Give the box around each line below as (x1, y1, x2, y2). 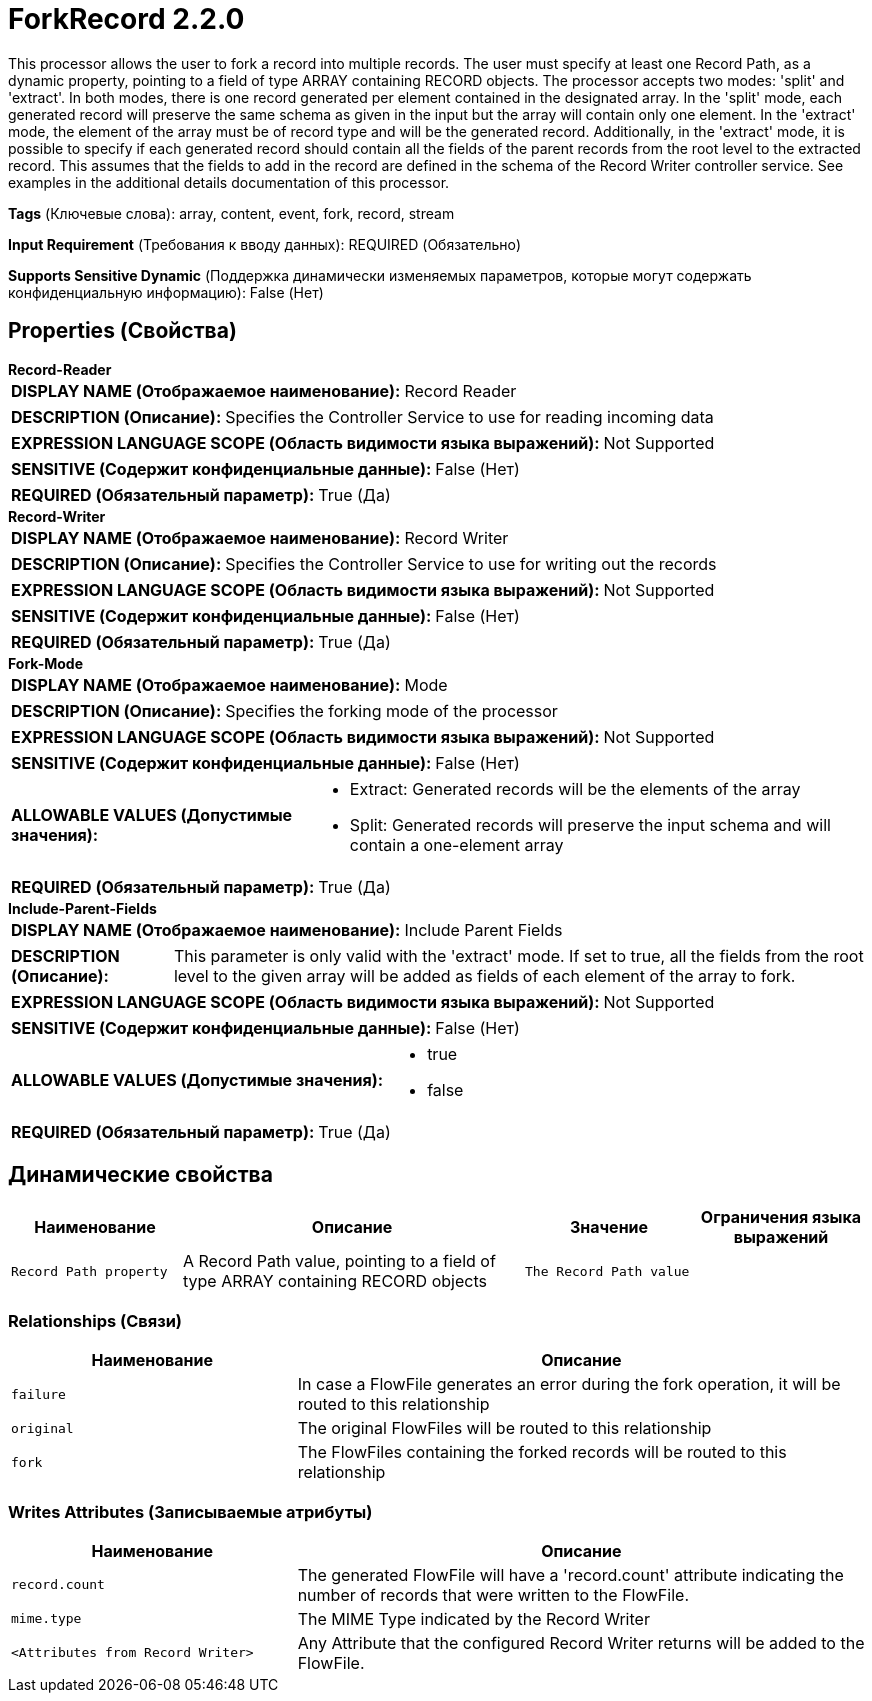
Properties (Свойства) (8, 318, 237, 344)
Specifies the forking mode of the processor (225, 700, 558, 721)
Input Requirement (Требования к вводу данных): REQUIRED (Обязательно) (8, 235, 522, 253)
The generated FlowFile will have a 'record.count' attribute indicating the (297, 1564, 844, 1585)
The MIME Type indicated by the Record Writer (297, 1608, 650, 1629)
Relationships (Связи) (8, 1310, 182, 1331)
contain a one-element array (349, 834, 564, 855)
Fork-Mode (8, 654, 83, 672)
